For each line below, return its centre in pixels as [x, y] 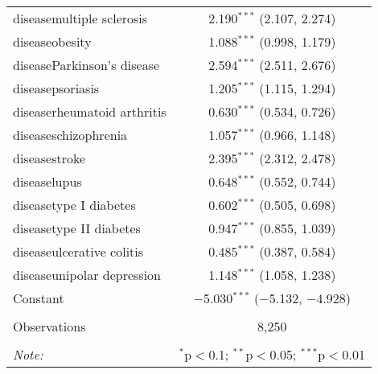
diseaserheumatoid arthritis [90, 111]
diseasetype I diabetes [74, 205]
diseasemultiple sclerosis [80, 18]
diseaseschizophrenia [70, 135]
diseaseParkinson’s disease [86, 65]
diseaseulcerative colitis [78, 251]
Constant [39, 298]
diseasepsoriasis [56, 88]
